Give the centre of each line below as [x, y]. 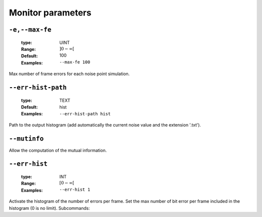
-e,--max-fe [30, 30]
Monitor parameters [50, 13]
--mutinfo [26, 139]
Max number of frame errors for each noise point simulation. [69, 74]
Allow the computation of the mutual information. [58, 150]
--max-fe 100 [75, 62]
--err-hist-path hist [85, 114]
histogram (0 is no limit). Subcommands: [49, 208]
